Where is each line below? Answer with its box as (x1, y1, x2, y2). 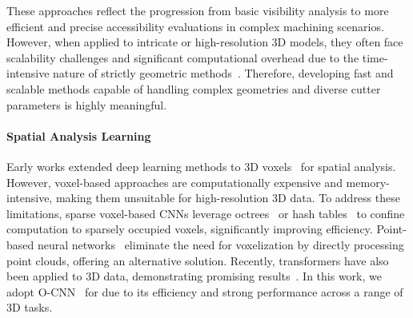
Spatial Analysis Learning (6, 127, 151, 144)
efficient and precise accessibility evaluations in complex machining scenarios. (6, 18, 384, 34)
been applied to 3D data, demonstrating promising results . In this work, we (6, 268, 382, 284)
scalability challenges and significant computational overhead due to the (6, 49, 359, 66)
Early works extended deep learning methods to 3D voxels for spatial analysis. (6, 157, 396, 174)
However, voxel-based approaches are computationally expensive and (6, 173, 343, 190)
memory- (346, 173, 390, 190)
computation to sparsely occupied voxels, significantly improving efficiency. (6, 221, 373, 237)
